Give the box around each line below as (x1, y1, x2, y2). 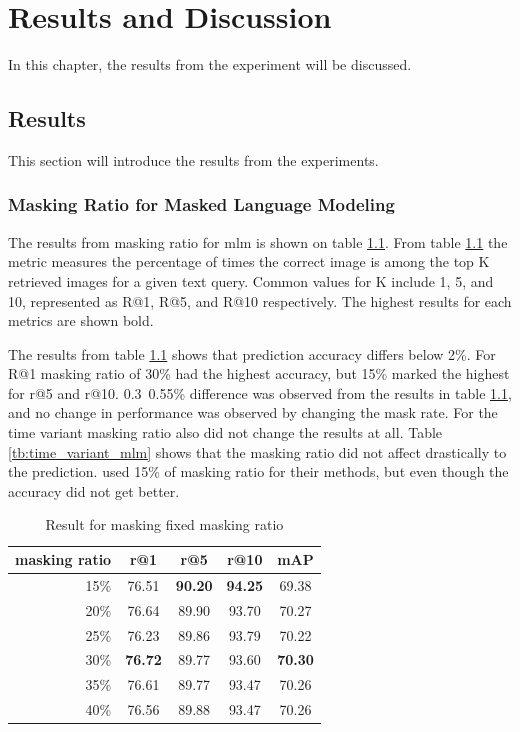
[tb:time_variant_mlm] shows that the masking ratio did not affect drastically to (8, 441, 507, 462)
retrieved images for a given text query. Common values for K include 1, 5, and (8, 270, 494, 291)
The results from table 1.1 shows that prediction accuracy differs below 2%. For (8, 343, 496, 364)
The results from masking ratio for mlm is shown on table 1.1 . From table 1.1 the (8, 231, 508, 252)
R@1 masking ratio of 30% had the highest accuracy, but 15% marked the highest (8, 363, 510, 384)
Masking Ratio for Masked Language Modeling (8, 192, 395, 217)
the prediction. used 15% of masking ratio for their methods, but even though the (8, 461, 509, 482)
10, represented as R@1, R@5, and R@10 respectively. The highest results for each (8, 290, 512, 311)
